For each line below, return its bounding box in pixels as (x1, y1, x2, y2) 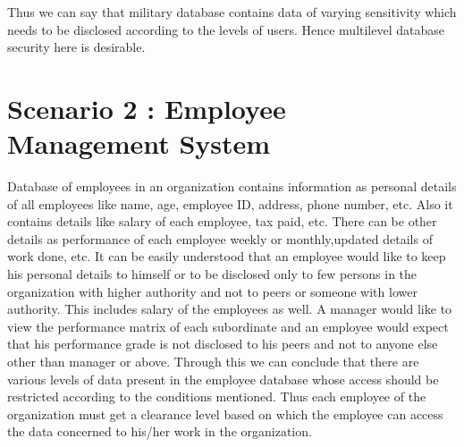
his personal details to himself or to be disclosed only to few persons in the (7, 265, 418, 283)
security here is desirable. (7, 38, 146, 56)
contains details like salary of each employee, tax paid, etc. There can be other (7, 212, 437, 231)
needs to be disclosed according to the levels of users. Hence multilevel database (7, 20, 444, 38)
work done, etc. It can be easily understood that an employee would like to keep (7, 247, 446, 266)
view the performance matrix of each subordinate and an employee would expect (7, 316, 449, 335)
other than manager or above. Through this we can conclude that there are (7, 352, 419, 371)
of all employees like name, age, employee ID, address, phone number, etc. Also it (7, 194, 453, 213)
